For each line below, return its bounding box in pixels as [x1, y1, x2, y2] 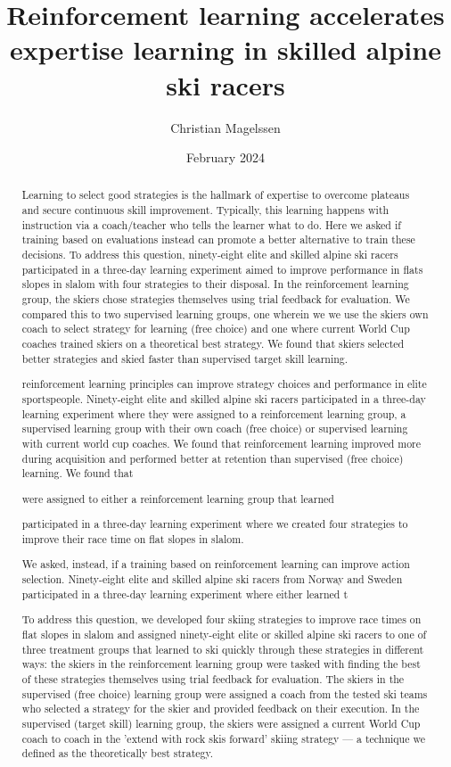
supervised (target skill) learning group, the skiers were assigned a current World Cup [21, 715, 421, 730]
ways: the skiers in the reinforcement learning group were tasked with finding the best [21, 656, 421, 672]
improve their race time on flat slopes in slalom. [21, 531, 244, 546]
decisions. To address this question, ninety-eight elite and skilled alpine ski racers [21, 247, 398, 262]
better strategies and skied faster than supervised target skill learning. [21, 351, 348, 366]
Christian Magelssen [170, 118, 281, 136]
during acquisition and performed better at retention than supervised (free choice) [21, 450, 404, 466]
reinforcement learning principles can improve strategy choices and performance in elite [21, 376, 427, 392]
